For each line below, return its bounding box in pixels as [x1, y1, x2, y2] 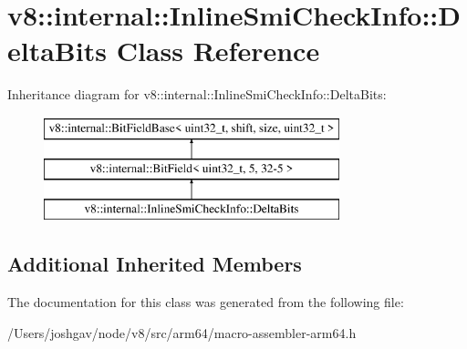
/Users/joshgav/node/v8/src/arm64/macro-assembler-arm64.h [7, 323, 357, 342]
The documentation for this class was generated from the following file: [7, 293, 404, 312]
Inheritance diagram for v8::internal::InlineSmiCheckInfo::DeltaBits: [7, 85, 387, 104]
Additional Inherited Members [7, 250, 302, 278]
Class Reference [116, 32, 320, 69]
